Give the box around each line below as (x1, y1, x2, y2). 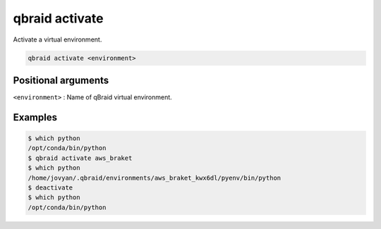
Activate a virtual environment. (13, 35, 102, 44)
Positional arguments (13, 74, 109, 86)
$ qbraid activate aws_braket (28, 154, 133, 162)
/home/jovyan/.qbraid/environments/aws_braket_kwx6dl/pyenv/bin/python (28, 173, 282, 182)
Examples (13, 111, 58, 123)
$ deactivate (28, 183, 73, 192)
